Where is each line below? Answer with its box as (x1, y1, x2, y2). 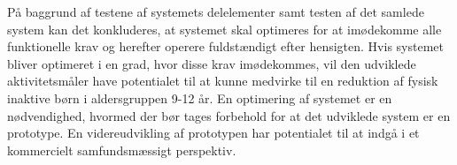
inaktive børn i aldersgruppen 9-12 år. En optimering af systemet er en (7, 88, 392, 107)
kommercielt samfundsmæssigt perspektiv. (7, 140, 236, 159)
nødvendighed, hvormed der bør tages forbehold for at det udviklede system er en (7, 106, 451, 124)
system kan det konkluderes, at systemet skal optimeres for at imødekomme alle (7, 19, 442, 38)
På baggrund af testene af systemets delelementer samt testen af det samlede (7, 3, 424, 20)
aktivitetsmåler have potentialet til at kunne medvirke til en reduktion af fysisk (7, 71, 438, 90)
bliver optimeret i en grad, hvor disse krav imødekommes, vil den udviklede (7, 54, 416, 72)
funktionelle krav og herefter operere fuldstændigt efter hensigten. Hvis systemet (7, 37, 444, 56)
